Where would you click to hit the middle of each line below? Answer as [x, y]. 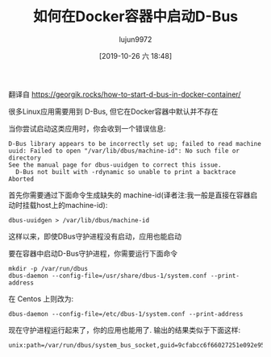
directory [25, 158]
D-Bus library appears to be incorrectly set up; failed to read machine [135, 143]
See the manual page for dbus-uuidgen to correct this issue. [115, 165]
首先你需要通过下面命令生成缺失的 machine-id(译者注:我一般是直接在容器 [129, 195]
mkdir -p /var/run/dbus [48, 268]
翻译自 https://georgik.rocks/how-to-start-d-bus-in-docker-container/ [125, 94]
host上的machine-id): [72, 205]
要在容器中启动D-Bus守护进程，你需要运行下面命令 [93, 253]
